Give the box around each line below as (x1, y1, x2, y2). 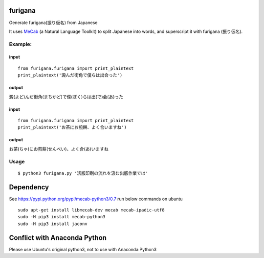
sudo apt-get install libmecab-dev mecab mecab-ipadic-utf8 (18, 207, 165, 213)
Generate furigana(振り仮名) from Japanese (9, 20, 98, 26)
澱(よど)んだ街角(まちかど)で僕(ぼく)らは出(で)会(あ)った (9, 94, 124, 100)
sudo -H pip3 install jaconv (18, 221, 88, 227)
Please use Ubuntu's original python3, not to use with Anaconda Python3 (9, 246, 156, 252)
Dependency (9, 183, 49, 191)
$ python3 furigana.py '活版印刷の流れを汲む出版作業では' (18, 170, 149, 176)
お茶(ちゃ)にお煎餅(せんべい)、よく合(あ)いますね (9, 146, 109, 152)
